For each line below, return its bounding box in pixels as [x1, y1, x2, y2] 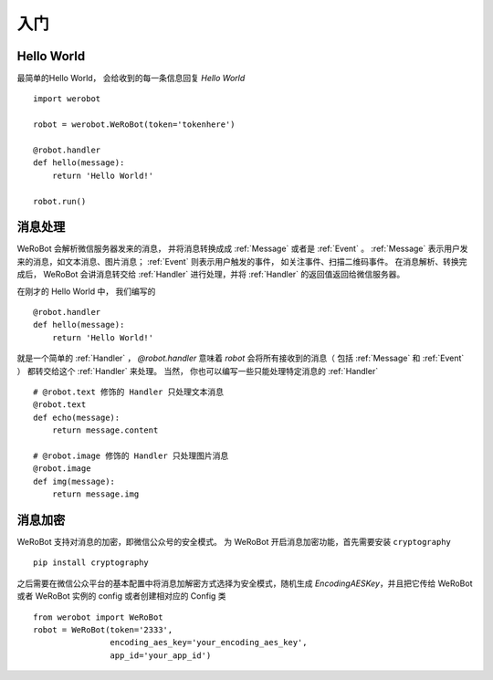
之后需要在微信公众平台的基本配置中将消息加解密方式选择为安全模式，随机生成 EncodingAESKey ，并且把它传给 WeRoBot [16, 578, 473, 589]
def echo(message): [33, 412, 121, 423]
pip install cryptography [33, 558, 150, 568]
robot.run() [33, 196, 87, 206]
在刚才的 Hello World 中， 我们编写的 [16, 286, 156, 297]
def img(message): [33, 476, 116, 486]
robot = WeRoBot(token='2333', [33, 624, 173, 634]
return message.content [51, 425, 159, 435]
